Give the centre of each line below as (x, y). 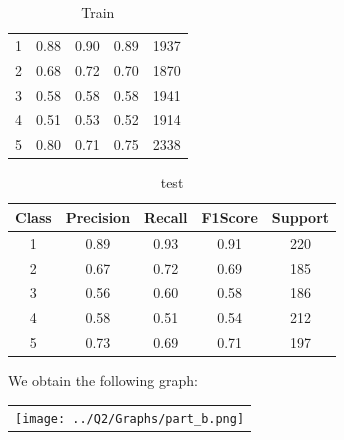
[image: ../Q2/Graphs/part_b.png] (130, 418)
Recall (166, 216)
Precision (98, 216)
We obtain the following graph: (103, 380)
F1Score (229, 216)
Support (300, 216)
